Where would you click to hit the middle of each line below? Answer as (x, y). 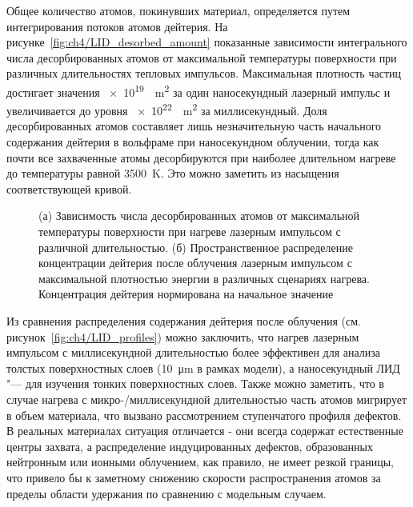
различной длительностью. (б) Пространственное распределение (196, 247)
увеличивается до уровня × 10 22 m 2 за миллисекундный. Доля (167, 109)
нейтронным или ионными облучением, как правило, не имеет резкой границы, (200, 462)
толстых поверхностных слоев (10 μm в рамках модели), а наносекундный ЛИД (203, 367)
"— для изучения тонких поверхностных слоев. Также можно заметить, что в (195, 383)
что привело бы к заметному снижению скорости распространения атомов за (194, 477)
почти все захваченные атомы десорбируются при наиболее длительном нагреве (201, 157)
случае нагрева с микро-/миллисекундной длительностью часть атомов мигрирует (207, 399)
